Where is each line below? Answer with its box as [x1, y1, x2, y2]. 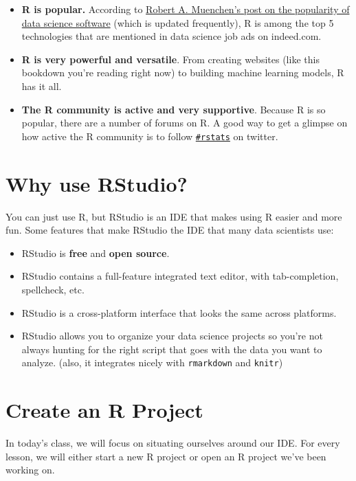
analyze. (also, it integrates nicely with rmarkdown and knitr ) [21, 355, 283, 370]
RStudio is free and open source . [21, 245, 170, 260]
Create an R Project [5, 396, 203, 424]
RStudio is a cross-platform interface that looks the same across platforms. [21, 305, 337, 320]
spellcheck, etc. [21, 282, 85, 296]
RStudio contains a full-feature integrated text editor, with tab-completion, [21, 269, 339, 283]
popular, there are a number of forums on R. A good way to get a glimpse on [21, 115, 348, 130]
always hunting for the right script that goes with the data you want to [21, 342, 322, 356]
